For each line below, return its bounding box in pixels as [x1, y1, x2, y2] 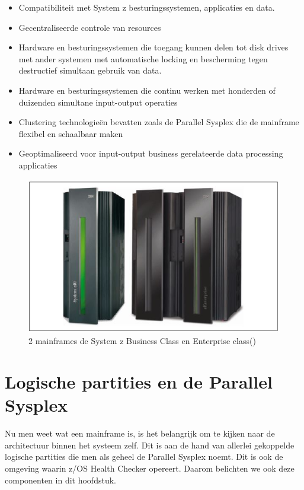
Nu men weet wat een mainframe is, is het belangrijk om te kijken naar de [5, 427, 275, 440]
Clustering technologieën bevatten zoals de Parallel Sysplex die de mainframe [18, 116, 299, 128]
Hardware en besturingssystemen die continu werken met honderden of [18, 84, 276, 96]
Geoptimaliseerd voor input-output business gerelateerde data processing [18, 147, 283, 160]
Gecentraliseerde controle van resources [18, 21, 161, 33]
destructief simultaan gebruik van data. [18, 64, 162, 77]
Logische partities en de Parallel [5, 370, 273, 394]
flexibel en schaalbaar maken [18, 127, 123, 139]
